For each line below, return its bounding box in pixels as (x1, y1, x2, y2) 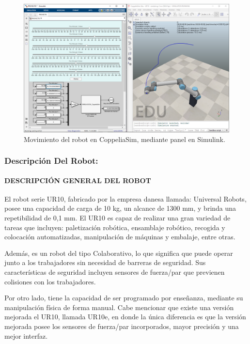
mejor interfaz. (4, 330, 48, 341)
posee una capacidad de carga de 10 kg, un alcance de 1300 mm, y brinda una (4, 203, 236, 213)
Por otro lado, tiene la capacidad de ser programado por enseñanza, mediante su (4, 293, 243, 303)
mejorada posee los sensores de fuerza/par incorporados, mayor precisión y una (4, 321, 239, 331)
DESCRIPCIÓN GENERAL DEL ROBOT (4, 175, 151, 185)
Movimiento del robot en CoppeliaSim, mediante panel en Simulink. (24, 134, 225, 144)
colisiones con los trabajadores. (4, 276, 96, 286)
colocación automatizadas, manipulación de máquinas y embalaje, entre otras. (4, 232, 235, 242)
